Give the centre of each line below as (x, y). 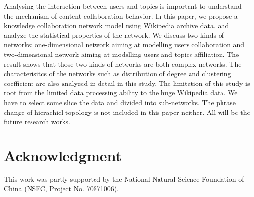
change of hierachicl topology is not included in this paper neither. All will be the (127, 112)
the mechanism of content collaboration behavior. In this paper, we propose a (121, 15)
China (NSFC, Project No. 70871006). (62, 188)
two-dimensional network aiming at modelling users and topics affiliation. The (122, 54)
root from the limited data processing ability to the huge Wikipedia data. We (121, 93)
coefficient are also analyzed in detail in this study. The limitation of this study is (127, 83)
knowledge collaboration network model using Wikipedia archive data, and (117, 25)
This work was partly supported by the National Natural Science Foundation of (124, 179)
